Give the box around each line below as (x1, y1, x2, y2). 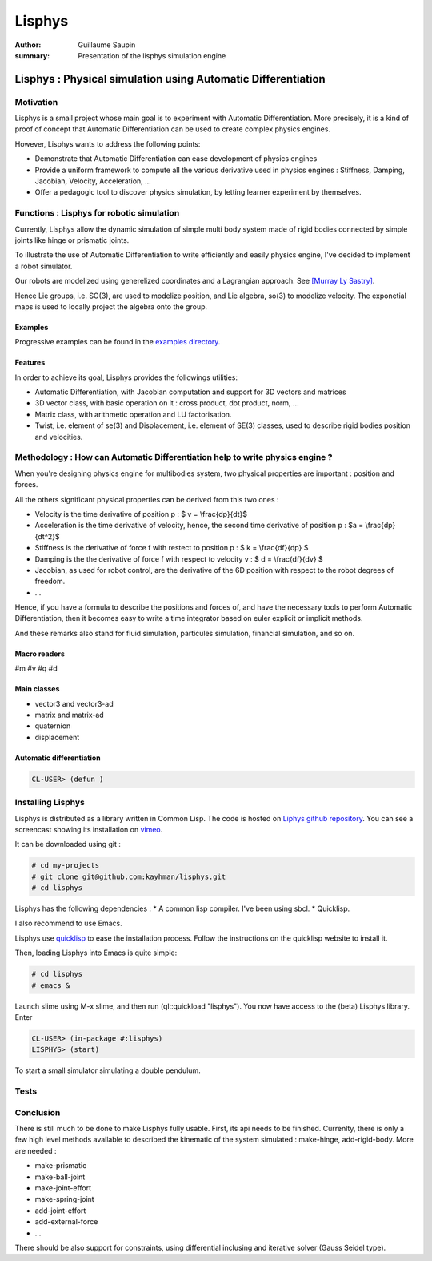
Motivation (14, 96, 58, 107)
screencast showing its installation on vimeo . (14, 824, 163, 834)
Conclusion (14, 1106, 61, 1118)
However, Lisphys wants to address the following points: (14, 139, 201, 148)
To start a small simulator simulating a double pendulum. (14, 1066, 202, 1075)
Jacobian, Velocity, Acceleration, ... (34, 176, 151, 186)
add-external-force (34, 1217, 98, 1227)
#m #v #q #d (14, 663, 58, 673)
